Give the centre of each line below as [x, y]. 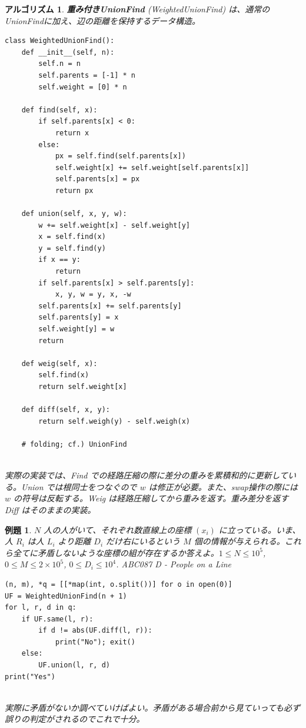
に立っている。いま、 [260, 529]
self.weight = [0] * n [83, 87]
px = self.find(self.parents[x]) [120, 156]
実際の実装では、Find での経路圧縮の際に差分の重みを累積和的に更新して [147, 475]
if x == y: [59, 260]
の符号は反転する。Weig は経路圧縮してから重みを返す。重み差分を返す [151, 498]
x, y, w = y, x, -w [93, 295]
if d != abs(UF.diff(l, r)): [95, 631]
